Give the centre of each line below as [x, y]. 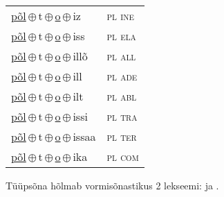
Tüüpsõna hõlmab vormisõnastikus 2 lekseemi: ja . [112, 185]
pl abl [122, 96]
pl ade [122, 76]
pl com [123, 156]
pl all [121, 56]
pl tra [122, 116]
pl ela [121, 36]
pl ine [120, 16]
